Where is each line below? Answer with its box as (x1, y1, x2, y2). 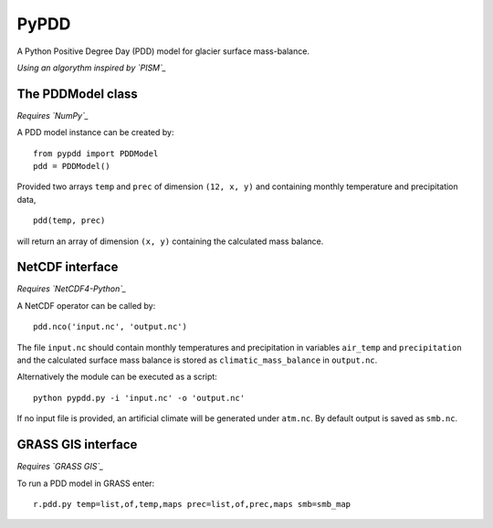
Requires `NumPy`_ (16, 110, 89, 121)
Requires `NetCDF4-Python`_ (16, 283, 127, 294)
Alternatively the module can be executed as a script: (16, 371, 218, 383)
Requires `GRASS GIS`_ (16, 461, 104, 472)
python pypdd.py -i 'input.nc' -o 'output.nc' (33, 393, 246, 403)
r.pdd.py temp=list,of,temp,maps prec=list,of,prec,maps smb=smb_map (33, 499, 351, 509)
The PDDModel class (16, 86, 139, 101)
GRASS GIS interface (16, 437, 138, 452)
